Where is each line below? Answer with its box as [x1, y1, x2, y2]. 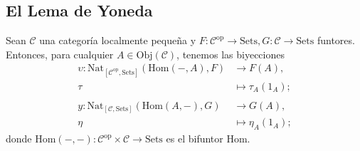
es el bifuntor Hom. [166, 131, 250, 146]
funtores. [317, 33, 355, 48]
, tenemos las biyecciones [176, 46, 285, 61]
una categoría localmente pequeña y [39, 33, 196, 48]
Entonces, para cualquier [6, 46, 114, 61]
